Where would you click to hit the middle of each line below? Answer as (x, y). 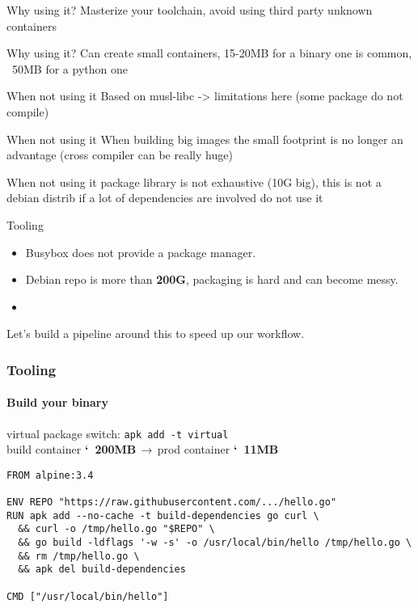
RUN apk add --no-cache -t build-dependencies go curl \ (163, 515)
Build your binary (57, 402)
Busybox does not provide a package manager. (141, 252)
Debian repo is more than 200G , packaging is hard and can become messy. (212, 279)
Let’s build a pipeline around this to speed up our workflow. (156, 334)
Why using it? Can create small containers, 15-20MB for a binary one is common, (209, 53)
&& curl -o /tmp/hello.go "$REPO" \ (116, 529)
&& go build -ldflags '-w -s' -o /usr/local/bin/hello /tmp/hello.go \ (215, 543)
